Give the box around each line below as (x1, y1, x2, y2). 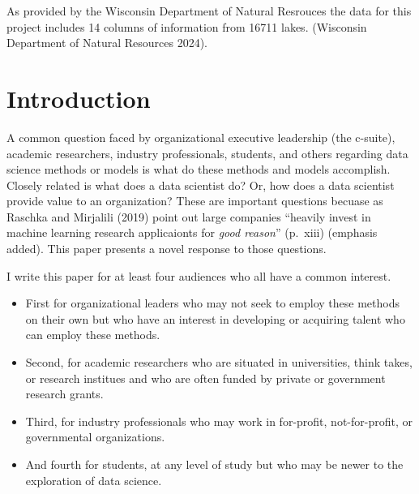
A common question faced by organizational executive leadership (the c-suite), (6, 128, 395, 145)
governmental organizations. (25, 428, 165, 445)
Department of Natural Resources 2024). (6, 34, 207, 51)
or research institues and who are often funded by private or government (25, 369, 386, 386)
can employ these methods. (25, 326, 160, 343)
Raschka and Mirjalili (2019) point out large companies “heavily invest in (6, 208, 371, 225)
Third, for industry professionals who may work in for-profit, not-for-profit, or (25, 412, 413, 429)
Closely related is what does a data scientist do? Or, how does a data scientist (6, 176, 395, 193)
